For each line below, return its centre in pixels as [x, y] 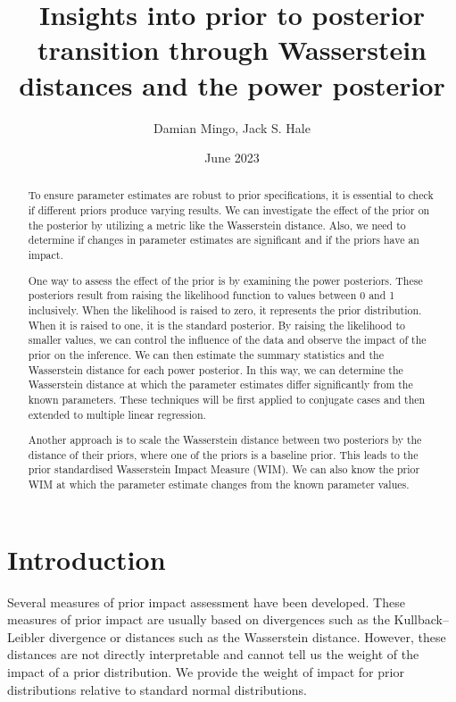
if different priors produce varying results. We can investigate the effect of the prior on [229, 210]
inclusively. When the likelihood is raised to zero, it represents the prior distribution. [225, 309]
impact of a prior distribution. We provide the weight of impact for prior [206, 672]
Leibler [26, 636]
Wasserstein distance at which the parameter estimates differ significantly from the [220, 384]
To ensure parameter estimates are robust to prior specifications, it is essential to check [231, 195]
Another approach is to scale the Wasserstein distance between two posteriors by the [225, 440]
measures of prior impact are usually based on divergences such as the [199, 619]
